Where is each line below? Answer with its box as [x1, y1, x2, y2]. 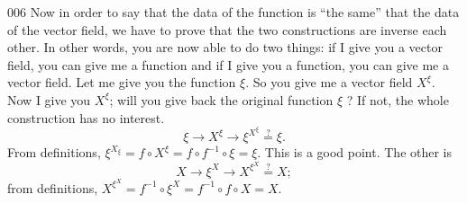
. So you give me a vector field [245, 73, 413, 92]
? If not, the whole [346, 90, 449, 109]
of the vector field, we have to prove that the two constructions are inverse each [7, 20, 447, 39]
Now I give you [7, 90, 91, 109]
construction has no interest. [7, 108, 165, 127]
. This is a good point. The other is [257, 143, 453, 162]
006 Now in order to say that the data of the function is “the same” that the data [7, 3, 460, 21]
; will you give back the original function [109, 90, 334, 109]
